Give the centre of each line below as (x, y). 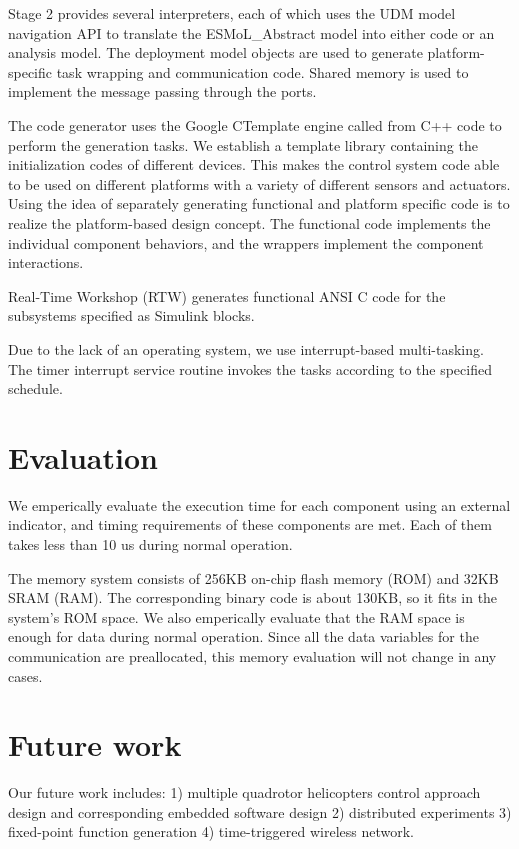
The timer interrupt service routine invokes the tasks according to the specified (250, 368)
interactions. (46, 262)
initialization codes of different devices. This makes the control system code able (254, 164)
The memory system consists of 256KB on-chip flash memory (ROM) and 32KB (253, 577)
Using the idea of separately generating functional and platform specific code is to (259, 203)
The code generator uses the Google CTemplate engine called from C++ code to (255, 124)
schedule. (35, 388)
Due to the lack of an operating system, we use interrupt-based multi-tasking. (246, 348)
